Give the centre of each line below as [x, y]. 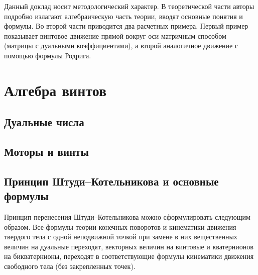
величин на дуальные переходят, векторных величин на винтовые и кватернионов [129, 246]
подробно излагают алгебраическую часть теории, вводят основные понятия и [123, 16]
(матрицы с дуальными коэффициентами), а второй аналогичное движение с [121, 45]
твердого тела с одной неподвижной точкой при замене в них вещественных [121, 237]
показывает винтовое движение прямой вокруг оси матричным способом [115, 35]
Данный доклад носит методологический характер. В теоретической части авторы [129, 6]
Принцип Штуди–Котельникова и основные [111, 181]
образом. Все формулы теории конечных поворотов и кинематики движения [120, 226]
